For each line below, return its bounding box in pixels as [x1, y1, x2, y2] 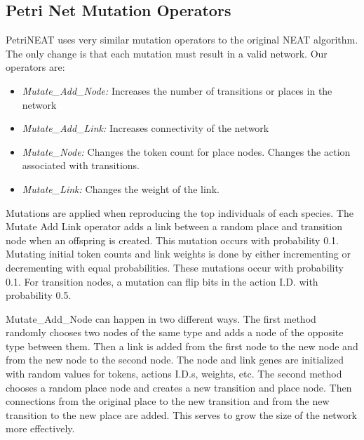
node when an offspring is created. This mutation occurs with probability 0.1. [6, 232, 339, 247]
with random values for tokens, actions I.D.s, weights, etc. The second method [6, 366, 342, 381]
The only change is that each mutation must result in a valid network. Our [6, 46, 328, 60]
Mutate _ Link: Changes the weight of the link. [22, 181, 220, 196]
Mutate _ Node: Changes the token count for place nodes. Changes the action [22, 144, 351, 159]
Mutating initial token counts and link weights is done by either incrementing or [6, 246, 351, 261]
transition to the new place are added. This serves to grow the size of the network [6, 407, 358, 422]
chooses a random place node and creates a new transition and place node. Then [6, 380, 352, 394]
